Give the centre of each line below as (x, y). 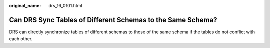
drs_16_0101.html (65, 6)
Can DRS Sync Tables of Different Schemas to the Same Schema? (113, 20)
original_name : (25, 6)
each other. (21, 39)
